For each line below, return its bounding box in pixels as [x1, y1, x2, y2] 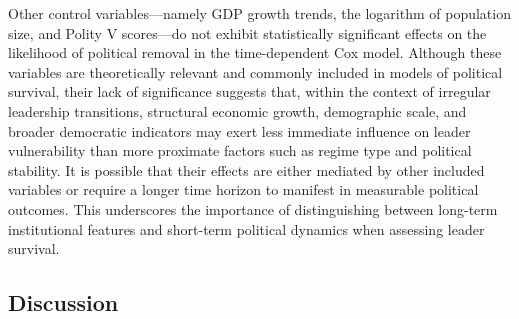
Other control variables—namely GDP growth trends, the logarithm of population [8, 3, 511, 23]
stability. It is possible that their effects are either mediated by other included [8, 159, 485, 180]
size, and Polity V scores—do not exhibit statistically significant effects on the [8, 22, 487, 43]
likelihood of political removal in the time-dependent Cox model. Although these [8, 42, 502, 63]
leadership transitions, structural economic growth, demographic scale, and [8, 100, 467, 121]
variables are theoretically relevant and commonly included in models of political [8, 61, 503, 82]
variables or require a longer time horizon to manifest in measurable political [8, 179, 479, 200]
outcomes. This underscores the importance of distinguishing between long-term [8, 198, 498, 219]
